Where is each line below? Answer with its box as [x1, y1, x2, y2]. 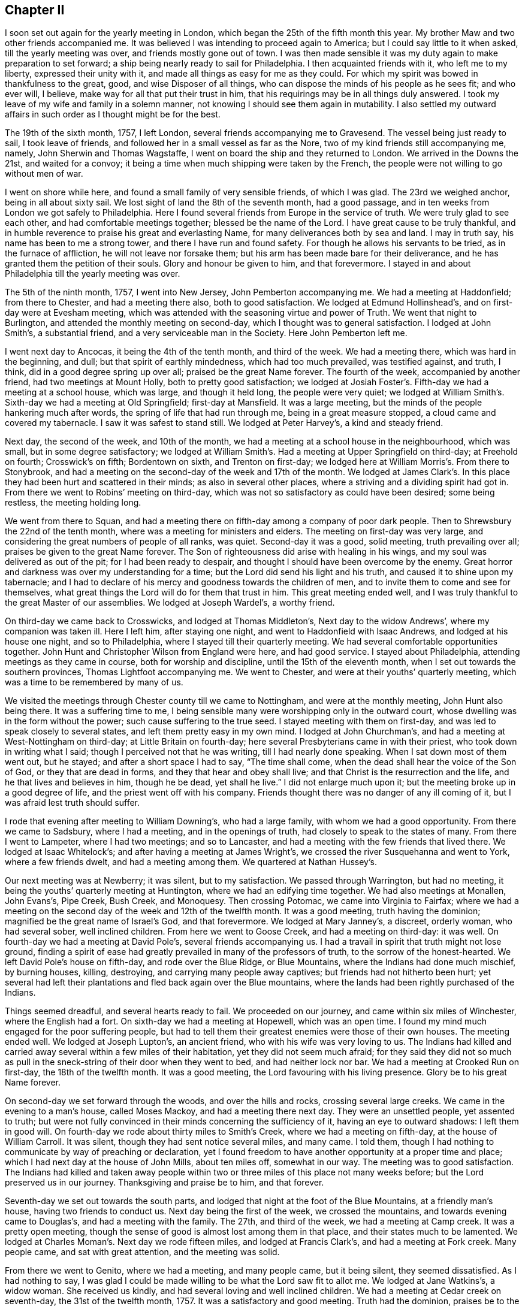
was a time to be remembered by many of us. [5, 677, 183, 688]
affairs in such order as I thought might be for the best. [5, 109, 221, 120]
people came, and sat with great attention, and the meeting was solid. [5, 1247, 280, 1257]
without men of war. [5, 168, 83, 179]
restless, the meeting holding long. [5, 497, 141, 508]
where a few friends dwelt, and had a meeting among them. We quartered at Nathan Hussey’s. [5, 857, 377, 867]
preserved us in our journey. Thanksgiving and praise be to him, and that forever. [5, 1177, 324, 1188]
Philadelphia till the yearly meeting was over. [5, 268, 180, 279]
